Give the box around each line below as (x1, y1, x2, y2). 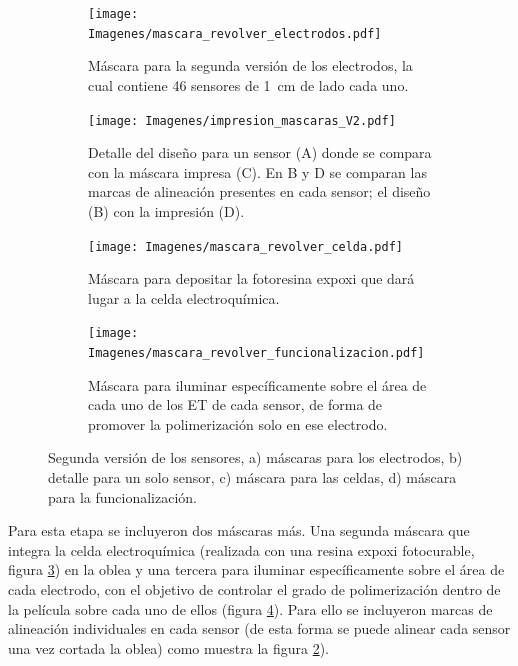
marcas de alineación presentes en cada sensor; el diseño (88, 181, 431, 202)
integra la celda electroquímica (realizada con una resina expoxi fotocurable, (8, 539, 475, 560)
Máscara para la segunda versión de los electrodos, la (88, 55, 413, 76)
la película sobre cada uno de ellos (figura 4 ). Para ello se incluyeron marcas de (8, 598, 493, 619)
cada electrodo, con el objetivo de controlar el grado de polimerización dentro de (8, 579, 501, 600)
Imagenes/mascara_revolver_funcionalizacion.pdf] (88, 346, 425, 361)
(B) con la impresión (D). (88, 200, 245, 221)
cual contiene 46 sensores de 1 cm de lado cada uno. (88, 74, 409, 95)
